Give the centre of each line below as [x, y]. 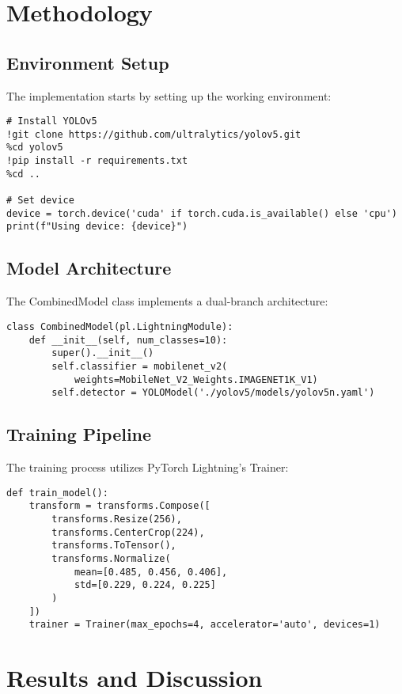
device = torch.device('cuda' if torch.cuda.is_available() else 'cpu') [202, 213]
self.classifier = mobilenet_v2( [140, 366]
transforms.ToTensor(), [114, 546]
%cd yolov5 [35, 148]
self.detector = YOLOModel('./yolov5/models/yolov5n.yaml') [213, 393]
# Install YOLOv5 [52, 121]
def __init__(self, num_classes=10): [128, 340]
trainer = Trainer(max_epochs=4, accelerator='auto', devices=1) [205, 625]
